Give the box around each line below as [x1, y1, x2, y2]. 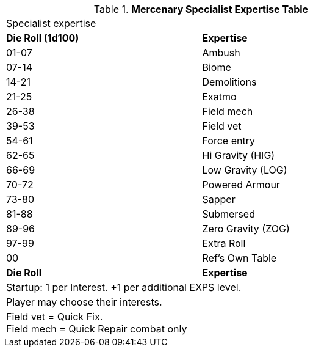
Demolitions [202, 76, 257, 88]
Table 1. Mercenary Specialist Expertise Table [93, 3, 309, 15]
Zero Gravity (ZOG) [202, 222, 290, 235]
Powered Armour [202, 178, 280, 191]
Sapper [202, 193, 236, 205]
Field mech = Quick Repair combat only [6, 323, 187, 335]
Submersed [202, 208, 255, 220]
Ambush [202, 46, 240, 59]
